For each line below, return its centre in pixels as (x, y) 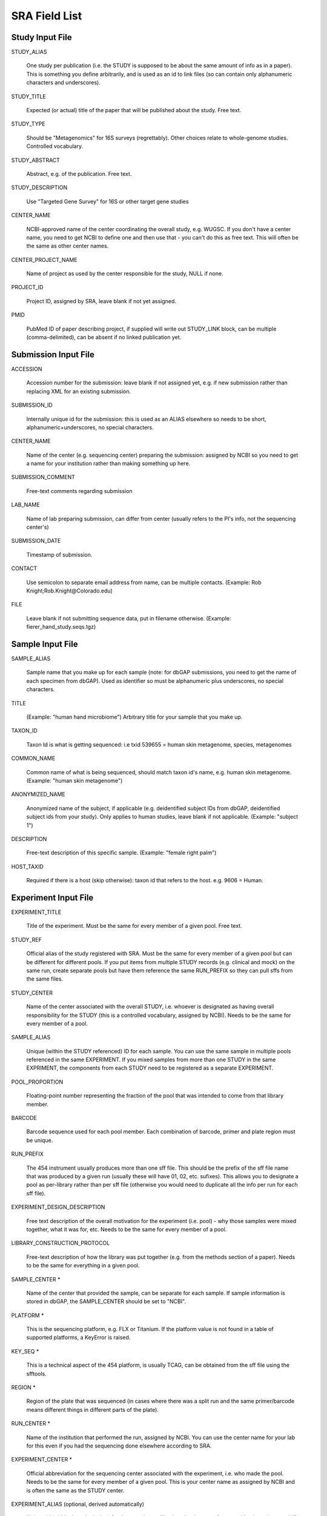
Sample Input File (45, 644)
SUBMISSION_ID (32, 405)
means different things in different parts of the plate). (92, 1409)
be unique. (40, 1140)
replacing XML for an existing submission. (79, 391)
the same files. (45, 979)
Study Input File (41, 37)
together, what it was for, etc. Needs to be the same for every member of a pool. (127, 1229)
